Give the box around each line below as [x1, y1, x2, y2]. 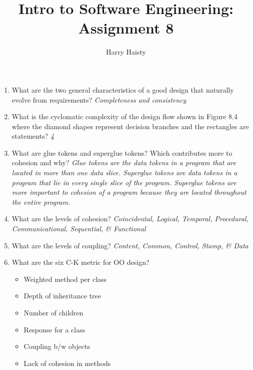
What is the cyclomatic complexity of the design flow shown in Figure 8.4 [11, 111, 237, 122]
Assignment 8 [78, 18, 174, 38]
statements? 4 [11, 131, 54, 141]
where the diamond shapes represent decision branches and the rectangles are [11, 121, 249, 131]
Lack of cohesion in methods [23, 357, 111, 368]
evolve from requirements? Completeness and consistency [11, 94, 186, 105]
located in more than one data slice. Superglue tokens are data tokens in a [11, 167, 237, 178]
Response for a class [23, 324, 85, 334]
